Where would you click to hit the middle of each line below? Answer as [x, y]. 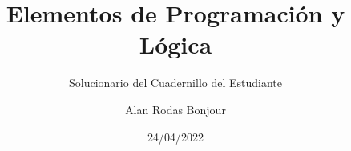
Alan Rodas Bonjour [175, 109]
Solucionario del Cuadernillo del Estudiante [175, 83]
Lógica [175, 44]
